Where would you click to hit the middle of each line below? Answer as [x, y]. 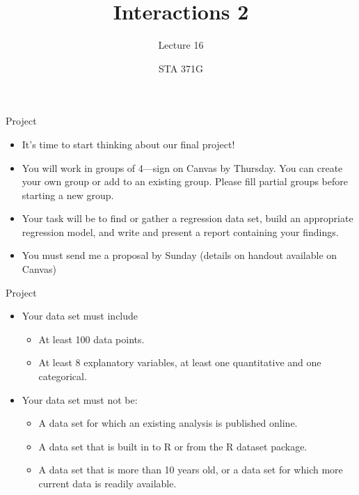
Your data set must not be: [80, 399]
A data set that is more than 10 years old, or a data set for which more [191, 470]
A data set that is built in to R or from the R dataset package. [173, 446]
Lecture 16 [181, 45]
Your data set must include [80, 316]
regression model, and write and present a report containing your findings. [180, 231]
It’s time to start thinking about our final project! [128, 144]
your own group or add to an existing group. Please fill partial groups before [185, 181]
